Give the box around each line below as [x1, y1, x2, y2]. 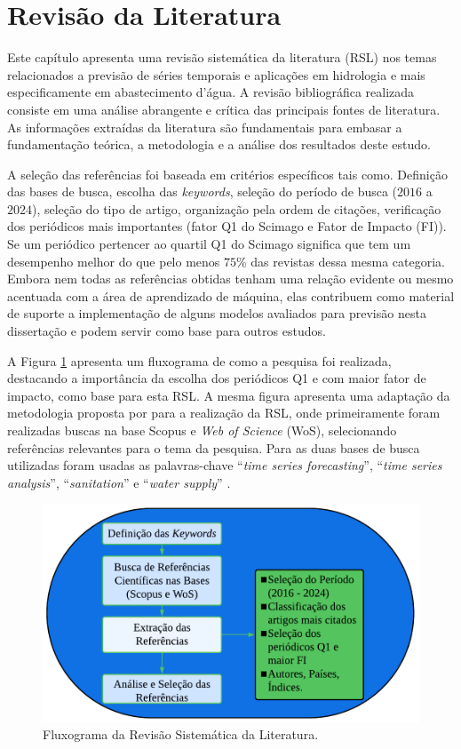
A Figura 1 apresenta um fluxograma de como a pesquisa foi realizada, [7, 351, 392, 370]
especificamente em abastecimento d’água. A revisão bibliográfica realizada [7, 83, 415, 101]
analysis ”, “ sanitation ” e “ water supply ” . [7, 473, 231, 491]
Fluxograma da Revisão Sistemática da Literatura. [43, 725, 319, 744]
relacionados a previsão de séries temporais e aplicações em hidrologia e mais [7, 65, 425, 84]
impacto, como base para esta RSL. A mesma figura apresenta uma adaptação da [7, 386, 450, 404]
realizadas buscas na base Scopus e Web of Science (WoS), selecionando [7, 421, 397, 439]
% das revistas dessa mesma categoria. [236, 251, 445, 270]
